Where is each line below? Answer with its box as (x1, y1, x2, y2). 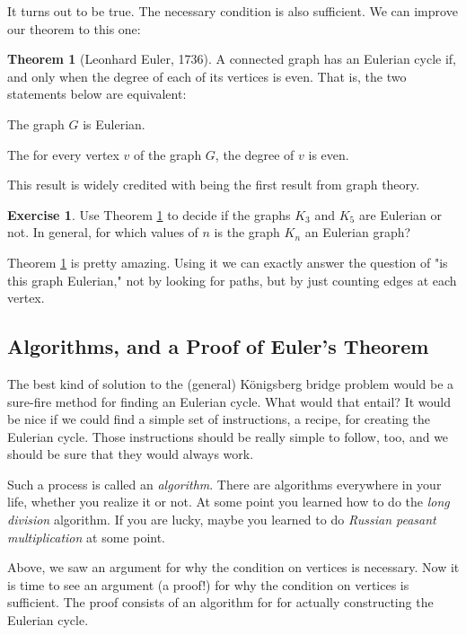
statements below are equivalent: (7, 84, 187, 103)
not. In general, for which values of (7, 223, 198, 242)
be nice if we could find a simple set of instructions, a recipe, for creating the (7, 410, 431, 428)
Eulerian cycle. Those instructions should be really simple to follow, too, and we (7, 427, 449, 445)
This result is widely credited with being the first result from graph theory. (7, 175, 420, 194)
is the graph (214, 223, 280, 242)
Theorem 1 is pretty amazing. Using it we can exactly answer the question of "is (7, 252, 448, 271)
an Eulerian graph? (304, 223, 411, 242)
